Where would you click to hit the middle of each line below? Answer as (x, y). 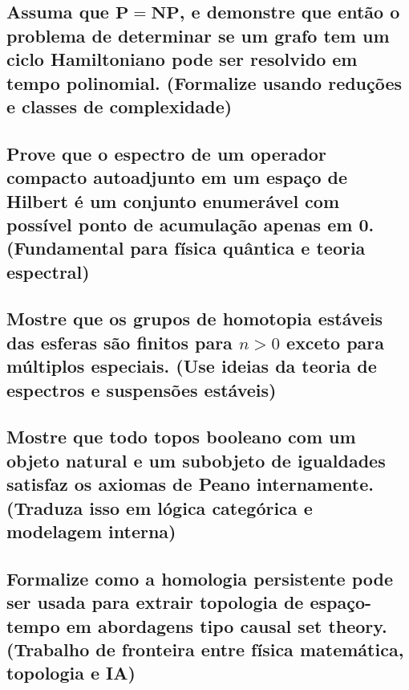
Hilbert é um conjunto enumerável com (173, 200)
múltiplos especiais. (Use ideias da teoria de (192, 366)
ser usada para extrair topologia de (155, 602)
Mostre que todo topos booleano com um (181, 437)
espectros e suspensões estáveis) (142, 389)
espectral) (48, 271)
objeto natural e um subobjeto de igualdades (196, 460)
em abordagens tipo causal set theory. (227, 625)
